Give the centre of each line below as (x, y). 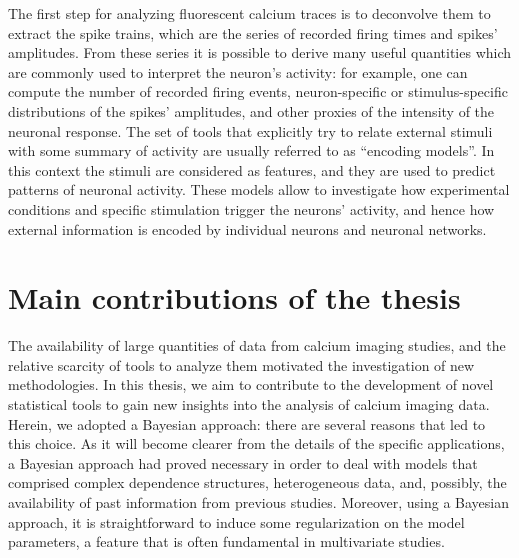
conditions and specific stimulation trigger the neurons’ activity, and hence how (251, 208)
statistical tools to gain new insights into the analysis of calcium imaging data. (249, 404)
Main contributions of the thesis (234, 297)
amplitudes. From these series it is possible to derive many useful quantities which (260, 52)
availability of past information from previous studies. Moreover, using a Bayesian (258, 502)
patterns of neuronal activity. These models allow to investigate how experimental (259, 189)
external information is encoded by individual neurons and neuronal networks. (247, 228)
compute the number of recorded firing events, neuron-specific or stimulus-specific (258, 91)
